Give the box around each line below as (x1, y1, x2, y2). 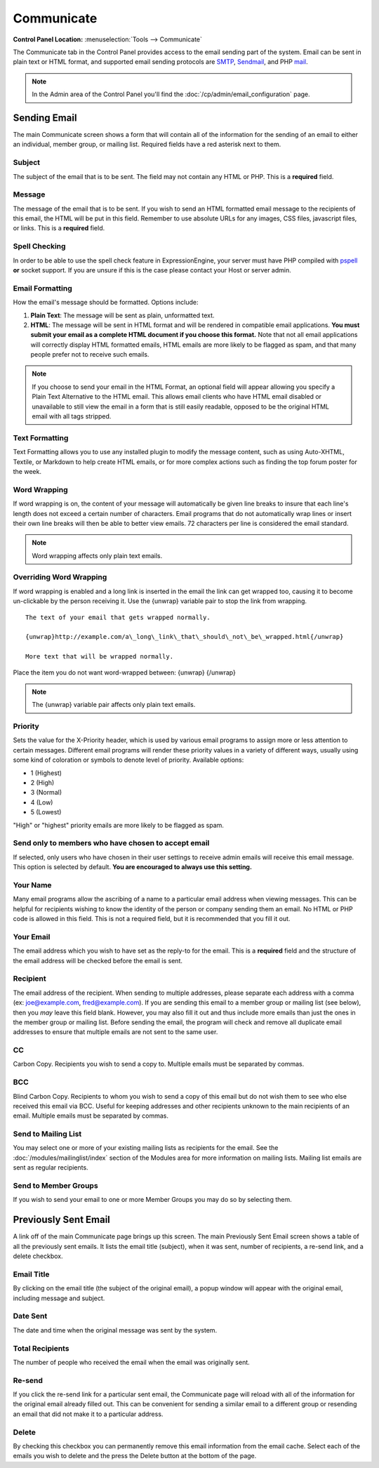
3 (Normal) (30, 788, 62, 797)
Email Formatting (13, 283, 73, 293)
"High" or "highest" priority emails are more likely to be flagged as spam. (13, 821, 225, 829)
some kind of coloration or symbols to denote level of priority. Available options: (13, 755, 244, 765)
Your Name (13, 880, 52, 890)
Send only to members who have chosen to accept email (13, 838, 210, 848)
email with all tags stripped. (32, 412, 112, 421)
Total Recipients (13, 1343, 69, 1353)
